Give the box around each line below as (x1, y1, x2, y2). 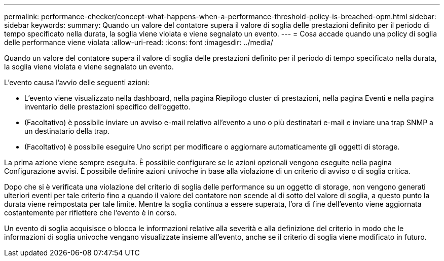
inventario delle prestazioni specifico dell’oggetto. (24, 102, 191, 111)
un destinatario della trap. (24, 127, 109, 135)
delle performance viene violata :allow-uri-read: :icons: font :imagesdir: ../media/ (4, 38, 273, 47)
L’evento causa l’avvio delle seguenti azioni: (4, 78, 150, 87)
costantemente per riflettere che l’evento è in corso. (4, 208, 177, 217)
